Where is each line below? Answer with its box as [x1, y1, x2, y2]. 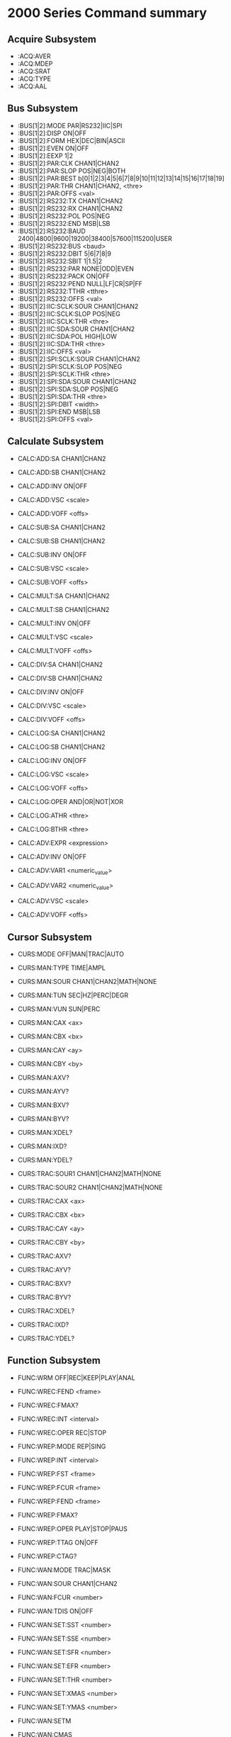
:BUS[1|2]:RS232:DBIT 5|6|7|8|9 [17, 249, 112, 258]
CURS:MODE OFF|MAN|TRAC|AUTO [17, 950, 124, 958]
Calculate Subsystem [7, 436, 104, 448]
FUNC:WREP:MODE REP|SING [17, 1442, 106, 1450]
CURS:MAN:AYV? [17, 1087, 69, 1096]
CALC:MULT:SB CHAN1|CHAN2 [17, 605, 110, 613]
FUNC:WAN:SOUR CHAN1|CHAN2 [17, 1579, 118, 1588]
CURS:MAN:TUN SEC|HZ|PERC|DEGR [17, 991, 129, 1000]
